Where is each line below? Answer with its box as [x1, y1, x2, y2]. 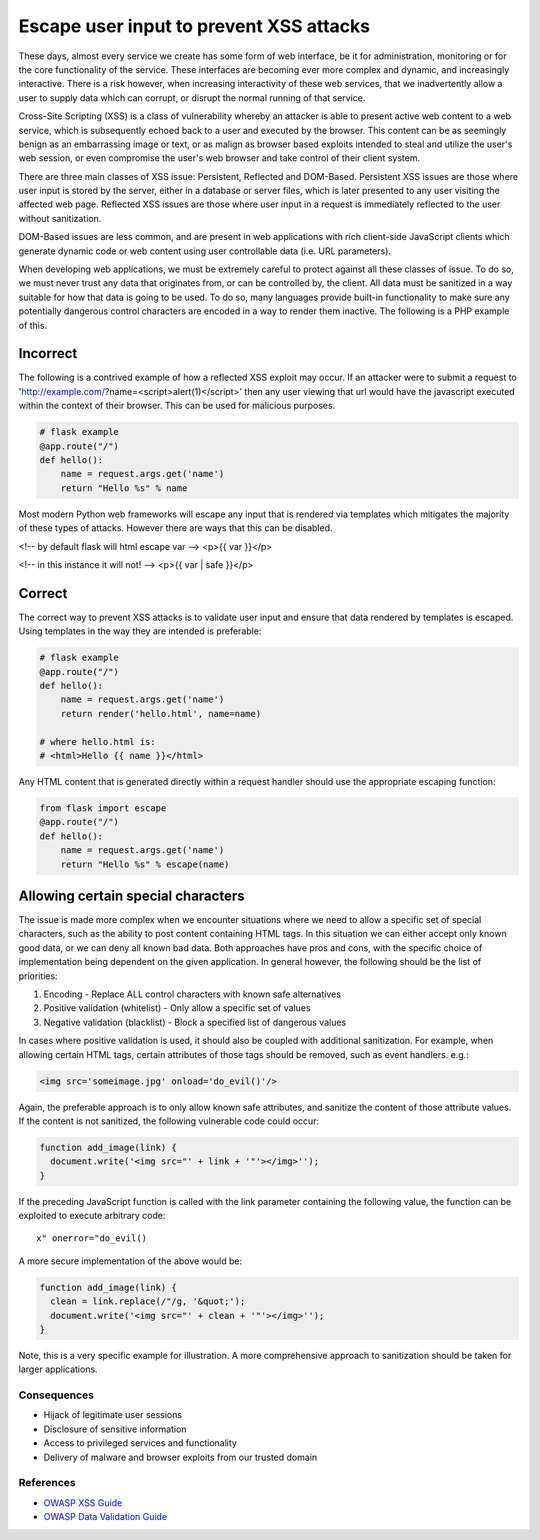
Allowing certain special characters [18, 887, 245, 904]
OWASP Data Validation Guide [43, 1511, 168, 1523]
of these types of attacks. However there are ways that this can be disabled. [18, 522, 334, 534]
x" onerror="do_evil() [36, 1233, 148, 1244]
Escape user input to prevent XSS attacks [18, 15, 370, 37]
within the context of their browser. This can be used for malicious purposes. [18, 400, 336, 412]
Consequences [18, 1388, 95, 1402]
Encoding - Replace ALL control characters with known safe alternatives [43, 988, 342, 1000]
